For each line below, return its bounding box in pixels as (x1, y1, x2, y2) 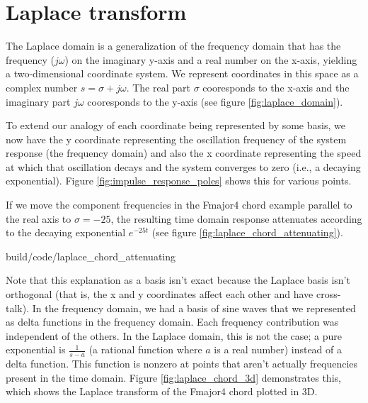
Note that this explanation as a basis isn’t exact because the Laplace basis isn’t (6, 272, 350, 287)
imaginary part (6, 94, 71, 109)
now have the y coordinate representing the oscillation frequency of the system (6, 131, 347, 146)
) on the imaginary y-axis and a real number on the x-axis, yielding (64, 52, 357, 67)
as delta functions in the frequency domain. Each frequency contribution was (6, 314, 339, 329)
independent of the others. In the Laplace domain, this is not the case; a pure (6, 328, 343, 343)
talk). (6, 300, 30, 315)
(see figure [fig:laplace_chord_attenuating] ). (151, 225, 343, 240)
